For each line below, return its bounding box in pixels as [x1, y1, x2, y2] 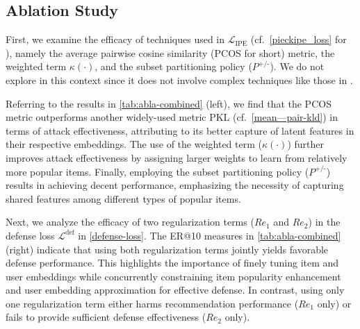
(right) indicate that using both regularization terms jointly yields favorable [6, 242, 329, 256]
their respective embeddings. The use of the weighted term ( [6, 137, 262, 151]
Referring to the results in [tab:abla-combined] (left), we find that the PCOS [6, 96, 332, 110]
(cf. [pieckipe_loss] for [250, 32, 347, 47]
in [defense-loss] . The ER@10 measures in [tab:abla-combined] [78, 228, 341, 242]
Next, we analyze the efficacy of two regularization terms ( [6, 214, 254, 229]
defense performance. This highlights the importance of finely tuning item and [6, 255, 339, 270]
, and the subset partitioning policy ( [95, 59, 252, 74]
